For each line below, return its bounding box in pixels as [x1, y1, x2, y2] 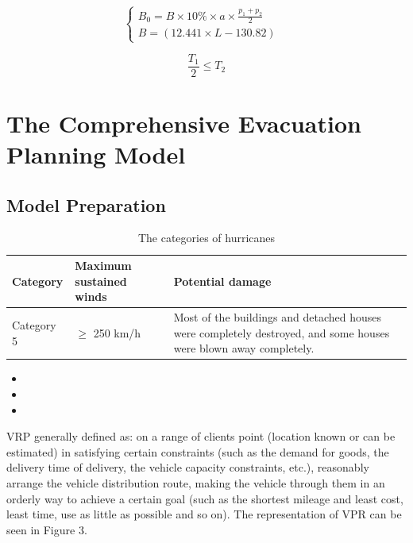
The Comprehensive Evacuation [6, 106, 361, 139]
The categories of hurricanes [137, 229, 276, 246]
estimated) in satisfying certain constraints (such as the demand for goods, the [6, 443, 389, 460]
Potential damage [173, 272, 272, 289]
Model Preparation [6, 192, 166, 217]
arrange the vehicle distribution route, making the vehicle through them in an [6, 474, 385, 491]
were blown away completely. [173, 340, 315, 356]
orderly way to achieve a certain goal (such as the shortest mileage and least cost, [6, 490, 403, 506]
